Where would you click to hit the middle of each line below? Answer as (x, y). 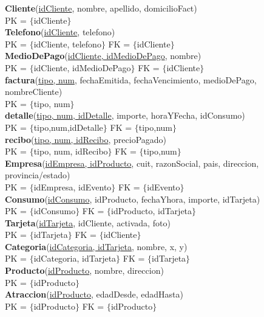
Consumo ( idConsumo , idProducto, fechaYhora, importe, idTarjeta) (133, 199)
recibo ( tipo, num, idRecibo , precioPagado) (86, 139)
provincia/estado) (38, 175)
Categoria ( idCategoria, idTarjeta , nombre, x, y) (96, 246)
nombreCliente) (34, 92)
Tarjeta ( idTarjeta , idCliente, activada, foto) (88, 222)
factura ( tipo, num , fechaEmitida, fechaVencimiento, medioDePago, (131, 79)
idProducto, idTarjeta (152, 211)
